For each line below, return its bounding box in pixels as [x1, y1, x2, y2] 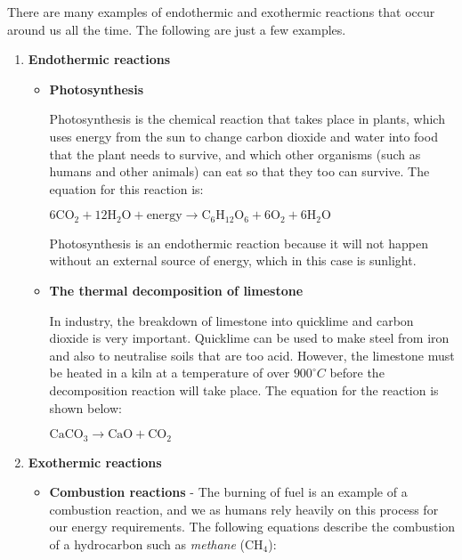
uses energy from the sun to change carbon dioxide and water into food [49, 126, 438, 145]
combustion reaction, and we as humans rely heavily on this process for [49, 499, 439, 518]
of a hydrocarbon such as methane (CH [49, 534, 263, 553]
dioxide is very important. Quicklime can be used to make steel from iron [49, 329, 450, 347]
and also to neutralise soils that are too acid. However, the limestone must [49, 345, 455, 364]
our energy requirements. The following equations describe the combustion [49, 517, 456, 536]
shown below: [49, 398, 122, 417]
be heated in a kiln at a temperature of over [49, 363, 290, 382]
